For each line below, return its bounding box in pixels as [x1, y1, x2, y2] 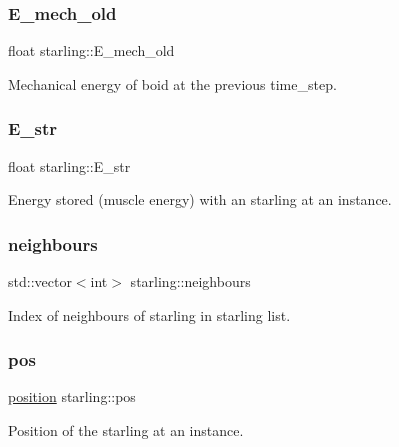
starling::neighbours [130, 271, 251, 292]
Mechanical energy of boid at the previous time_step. [8, 73, 337, 94]
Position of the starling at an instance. [8, 420, 244, 441]
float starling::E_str [8, 155, 131, 176]
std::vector [8, 271, 72, 292]
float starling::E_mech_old [8, 40, 175, 61]
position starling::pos [8, 386, 136, 407]
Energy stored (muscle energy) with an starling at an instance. [8, 189, 392, 210]
